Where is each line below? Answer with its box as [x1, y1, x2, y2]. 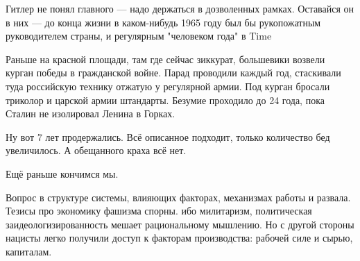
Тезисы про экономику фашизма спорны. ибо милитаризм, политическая [6, 203, 312, 218]
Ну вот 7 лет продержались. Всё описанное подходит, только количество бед [6, 129, 330, 144]
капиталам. [6, 244, 52, 258]
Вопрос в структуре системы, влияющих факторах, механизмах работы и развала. [6, 190, 351, 204]
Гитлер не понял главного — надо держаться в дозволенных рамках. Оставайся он [6, 1, 354, 15]
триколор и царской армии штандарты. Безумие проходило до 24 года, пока [6, 92, 325, 107]
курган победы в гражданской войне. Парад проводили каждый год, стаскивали [6, 65, 341, 80]
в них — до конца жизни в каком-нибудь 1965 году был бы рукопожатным [6, 15, 321, 29]
